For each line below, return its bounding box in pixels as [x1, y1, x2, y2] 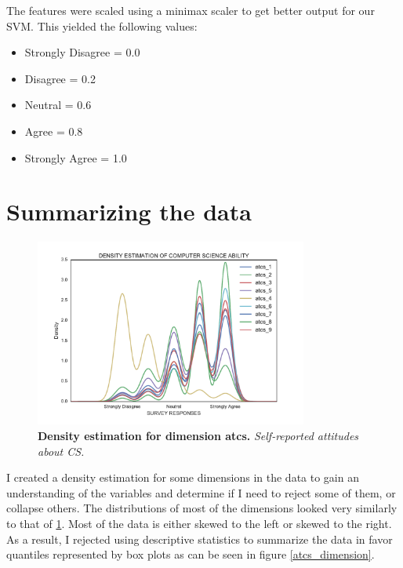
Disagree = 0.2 [24, 70, 96, 86]
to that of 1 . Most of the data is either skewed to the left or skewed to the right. [6, 515, 392, 532]
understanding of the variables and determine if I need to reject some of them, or [6, 484, 396, 501]
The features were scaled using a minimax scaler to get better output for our [6, 2, 375, 18]
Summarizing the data [6, 195, 252, 228]
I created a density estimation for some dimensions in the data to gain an [6, 469, 359, 486]
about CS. [38, 442, 85, 459]
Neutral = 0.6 [24, 96, 92, 113]
